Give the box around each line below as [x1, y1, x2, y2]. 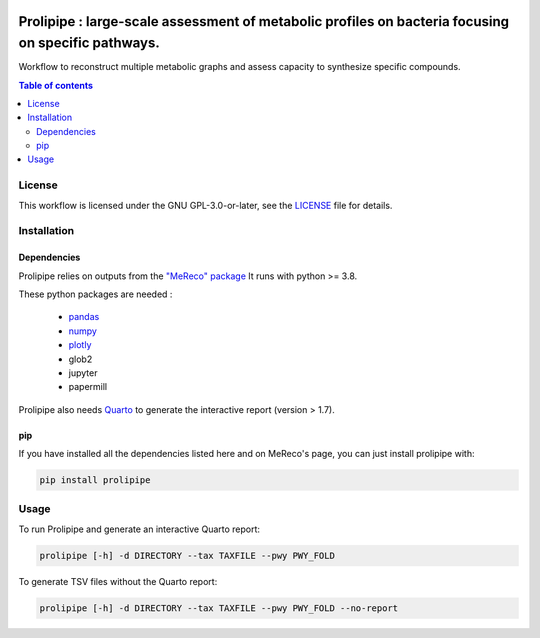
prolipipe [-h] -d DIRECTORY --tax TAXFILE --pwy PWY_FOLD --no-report [39, 602, 399, 614]
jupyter [68, 366, 98, 379]
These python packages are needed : [18, 288, 173, 300]
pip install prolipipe [39, 475, 151, 486]
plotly [68, 339, 92, 351]
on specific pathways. [18, 35, 160, 52]
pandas [68, 311, 100, 323]
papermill [68, 381, 108, 393]
